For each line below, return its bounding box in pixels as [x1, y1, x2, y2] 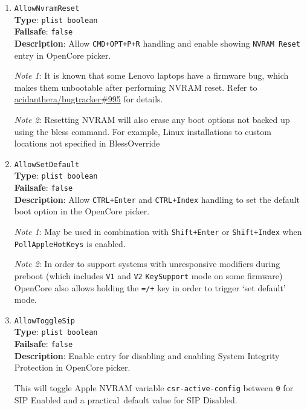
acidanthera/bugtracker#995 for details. [14, 93, 163, 105]
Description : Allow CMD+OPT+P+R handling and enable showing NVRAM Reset [14, 36, 300, 49]
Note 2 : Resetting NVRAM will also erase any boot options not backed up [14, 113, 290, 125]
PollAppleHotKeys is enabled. [14, 237, 126, 250]
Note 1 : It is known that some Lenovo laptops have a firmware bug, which [14, 69, 289, 82]
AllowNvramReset [14, 4, 80, 13]
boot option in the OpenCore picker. [14, 205, 150, 217]
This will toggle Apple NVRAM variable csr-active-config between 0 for [14, 381, 294, 394]
